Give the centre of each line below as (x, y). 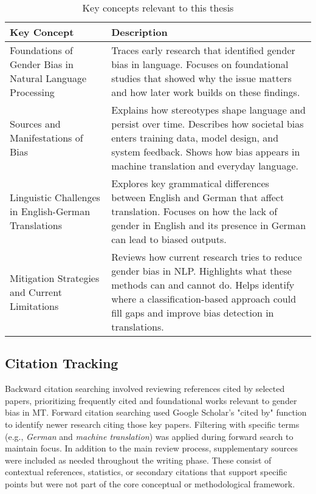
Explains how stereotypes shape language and (208, 110)
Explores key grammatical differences (190, 183)
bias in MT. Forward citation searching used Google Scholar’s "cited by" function (156, 412)
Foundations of (41, 50)
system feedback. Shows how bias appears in (206, 152)
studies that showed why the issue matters (201, 78)
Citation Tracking (62, 363)
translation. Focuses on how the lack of (194, 211)
